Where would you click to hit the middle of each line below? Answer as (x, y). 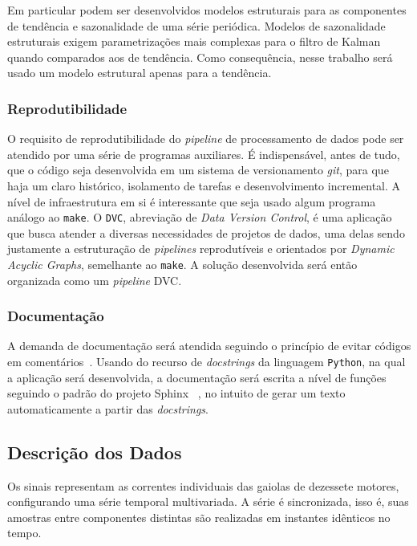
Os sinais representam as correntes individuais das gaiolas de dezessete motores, (203, 485)
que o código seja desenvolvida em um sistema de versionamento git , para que (198, 170)
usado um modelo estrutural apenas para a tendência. (140, 73)
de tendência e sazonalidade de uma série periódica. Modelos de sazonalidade (196, 25)
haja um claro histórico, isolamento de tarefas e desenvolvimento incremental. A (204, 185)
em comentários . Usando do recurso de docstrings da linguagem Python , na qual (206, 362)
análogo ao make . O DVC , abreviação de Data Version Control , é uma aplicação (200, 217)
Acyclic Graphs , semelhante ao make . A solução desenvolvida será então (182, 264)
